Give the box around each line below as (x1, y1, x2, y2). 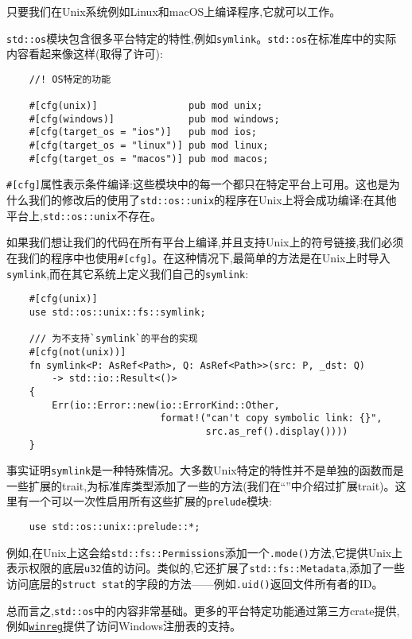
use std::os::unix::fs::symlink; (29, 306, 206, 318)
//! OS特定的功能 (29, 73, 111, 85)
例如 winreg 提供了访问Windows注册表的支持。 (6, 618, 242, 634)
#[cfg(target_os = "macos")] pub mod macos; (29, 153, 269, 165)
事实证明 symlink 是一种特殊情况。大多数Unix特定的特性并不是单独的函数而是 (6, 462, 404, 478)
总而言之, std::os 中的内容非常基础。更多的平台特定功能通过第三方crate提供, (6, 602, 400, 618)
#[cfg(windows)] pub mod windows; (29, 113, 280, 125)
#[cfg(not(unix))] (29, 346, 126, 358)
